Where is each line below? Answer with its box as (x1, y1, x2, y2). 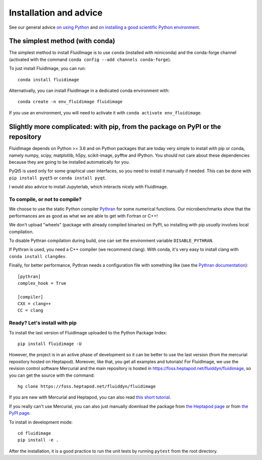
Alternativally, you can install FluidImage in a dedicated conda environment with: (9, 88, 170, 93)
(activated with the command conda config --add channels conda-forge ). (9, 56, 171, 62)
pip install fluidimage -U (17, 341, 82, 347)
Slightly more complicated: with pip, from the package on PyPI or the (9, 122, 221, 131)
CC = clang (17, 308, 44, 313)
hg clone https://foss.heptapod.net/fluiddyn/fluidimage (17, 384, 156, 389)
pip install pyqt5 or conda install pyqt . (9, 175, 107, 181)
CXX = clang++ (17, 301, 51, 307)
